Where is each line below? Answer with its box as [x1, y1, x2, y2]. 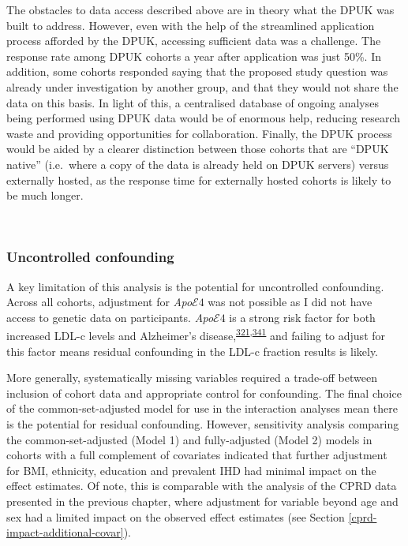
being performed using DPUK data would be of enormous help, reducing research [6, 110, 401, 126]
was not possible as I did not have [208, 294, 372, 310]
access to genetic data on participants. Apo [6, 309, 214, 325]
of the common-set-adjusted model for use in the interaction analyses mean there [6, 400, 398, 417]
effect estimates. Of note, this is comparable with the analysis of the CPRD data [6, 477, 397, 494]
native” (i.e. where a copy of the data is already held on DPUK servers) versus [6, 155, 389, 172]
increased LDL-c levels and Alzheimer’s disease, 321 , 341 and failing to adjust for [6, 325, 386, 343]
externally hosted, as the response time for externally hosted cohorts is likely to [6, 171, 391, 188]
